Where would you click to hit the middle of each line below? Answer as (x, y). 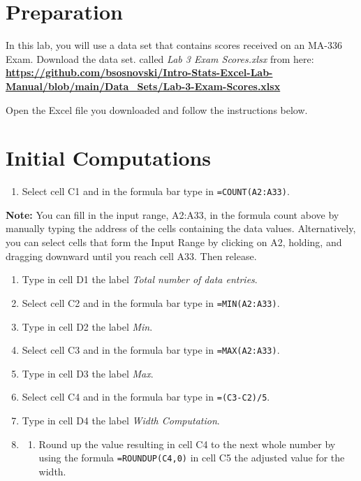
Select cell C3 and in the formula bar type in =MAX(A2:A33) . (151, 350)
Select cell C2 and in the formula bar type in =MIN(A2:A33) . (151, 302)
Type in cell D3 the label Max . (88, 373)
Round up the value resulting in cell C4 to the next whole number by (187, 444)
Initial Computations (109, 158)
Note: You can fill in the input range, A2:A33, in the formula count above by (172, 214)
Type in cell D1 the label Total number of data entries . (140, 279)
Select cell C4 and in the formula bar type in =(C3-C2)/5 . (146, 397)
